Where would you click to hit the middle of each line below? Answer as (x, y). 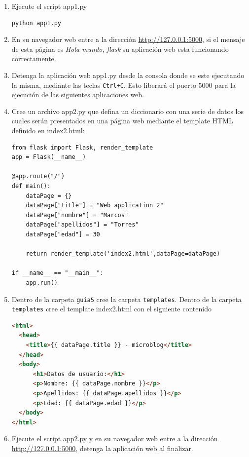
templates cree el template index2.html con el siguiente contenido (111, 309)
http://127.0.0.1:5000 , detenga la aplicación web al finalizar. (102, 448)
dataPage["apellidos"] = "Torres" (82, 225)
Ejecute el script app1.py (49, 6)
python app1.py (36, 23)
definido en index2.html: (48, 130)
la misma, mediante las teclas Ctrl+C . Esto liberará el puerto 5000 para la (124, 85)
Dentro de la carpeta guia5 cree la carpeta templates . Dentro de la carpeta (126, 299)
